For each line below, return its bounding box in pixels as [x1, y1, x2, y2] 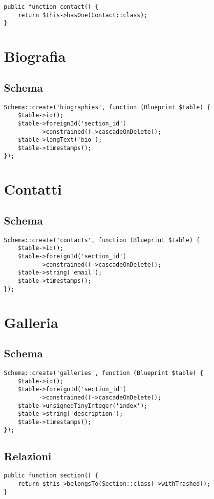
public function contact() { [4, 3, 99, 10]
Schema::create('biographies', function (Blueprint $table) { [4, 103, 211, 111]
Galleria [4, 312, 59, 332]
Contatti [4, 179, 62, 199]
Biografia [4, 46, 66, 66]
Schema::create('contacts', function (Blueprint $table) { [4, 236, 200, 244]
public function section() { [4, 472, 99, 479]
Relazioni [4, 448, 52, 463]
